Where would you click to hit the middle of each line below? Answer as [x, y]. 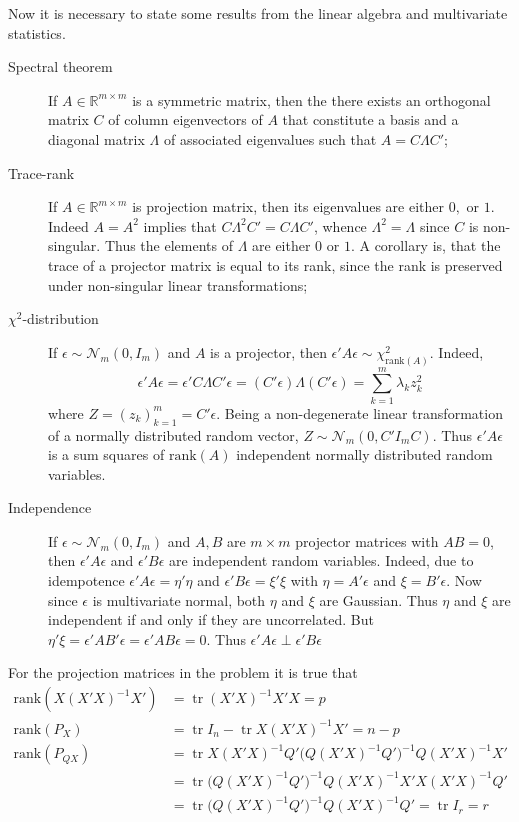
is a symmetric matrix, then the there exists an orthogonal [311, 99]
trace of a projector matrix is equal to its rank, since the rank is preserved [275, 264]
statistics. [37, 32]
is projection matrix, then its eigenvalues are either [288, 206]
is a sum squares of [106, 454]
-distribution [60, 318]
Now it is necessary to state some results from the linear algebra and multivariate [258, 13]
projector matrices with [367, 540]
